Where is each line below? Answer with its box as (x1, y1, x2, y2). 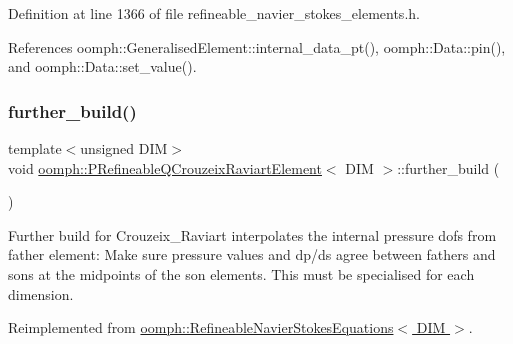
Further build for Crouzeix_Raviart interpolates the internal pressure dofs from (8, 224, 497, 245)
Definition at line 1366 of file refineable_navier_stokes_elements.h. (8, 3, 420, 23)
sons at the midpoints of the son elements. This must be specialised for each (8, 263, 475, 284)
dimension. (8, 283, 74, 304)
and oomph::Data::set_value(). (8, 56, 197, 77)
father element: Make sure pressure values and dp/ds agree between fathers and (8, 244, 496, 265)
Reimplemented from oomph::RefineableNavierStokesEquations (8, 317, 394, 338)
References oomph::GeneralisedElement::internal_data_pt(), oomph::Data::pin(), (8, 36, 506, 57)
